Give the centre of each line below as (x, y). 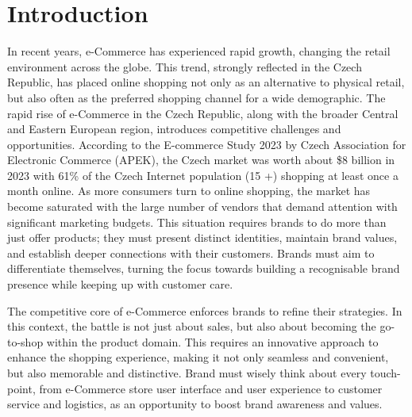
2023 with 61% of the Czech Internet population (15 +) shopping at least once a (203, 175)
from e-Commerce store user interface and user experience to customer (211, 388)
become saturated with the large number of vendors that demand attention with (202, 207)
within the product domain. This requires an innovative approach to (212, 341)
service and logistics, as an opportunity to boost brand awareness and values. (195, 404)
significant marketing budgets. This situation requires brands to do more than (197, 222)
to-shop (25, 341)
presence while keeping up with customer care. (120, 284)
